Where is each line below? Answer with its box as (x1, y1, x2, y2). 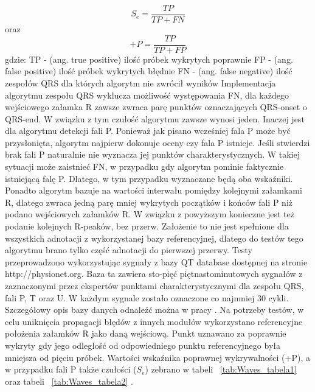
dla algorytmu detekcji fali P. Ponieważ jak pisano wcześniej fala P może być (5, 124, 291, 137)
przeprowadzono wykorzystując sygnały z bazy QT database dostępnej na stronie (5, 255, 308, 268)
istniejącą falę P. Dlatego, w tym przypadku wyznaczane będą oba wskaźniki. (5, 172, 293, 184)
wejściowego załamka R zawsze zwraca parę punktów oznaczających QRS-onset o (5, 100, 307, 113)
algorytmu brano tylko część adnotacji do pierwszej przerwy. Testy (5, 243, 252, 256)
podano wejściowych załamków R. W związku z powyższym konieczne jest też (5, 208, 294, 220)
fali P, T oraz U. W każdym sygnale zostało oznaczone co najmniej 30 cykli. (5, 291, 289, 304)
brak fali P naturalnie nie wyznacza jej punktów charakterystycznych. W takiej (5, 148, 300, 161)
